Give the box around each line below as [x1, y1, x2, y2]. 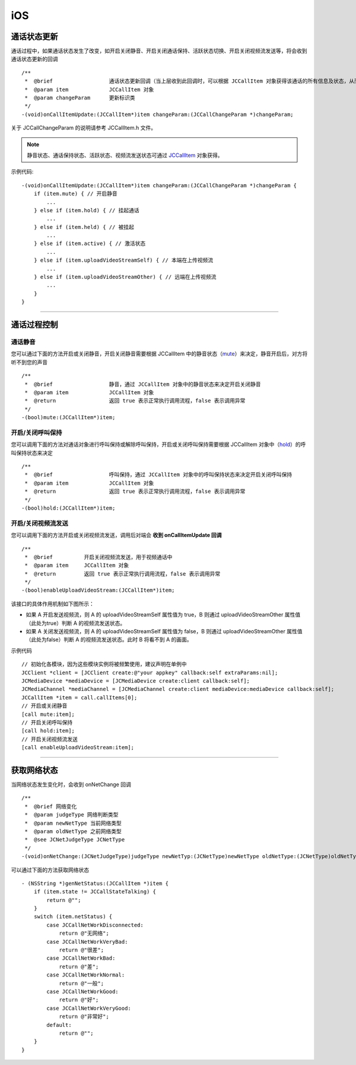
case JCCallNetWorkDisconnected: [46, 922, 144, 928]
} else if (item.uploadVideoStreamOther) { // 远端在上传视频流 [33, 274, 217, 281]
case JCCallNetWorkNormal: [46, 972, 125, 978]
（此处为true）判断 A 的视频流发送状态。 [26, 619, 126, 627]
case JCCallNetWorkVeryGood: [46, 1005, 132, 1011]
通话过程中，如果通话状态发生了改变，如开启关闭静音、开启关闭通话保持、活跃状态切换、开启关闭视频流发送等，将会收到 [11, 48, 307, 55]
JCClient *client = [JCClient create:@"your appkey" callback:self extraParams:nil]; [21, 669, 278, 676]
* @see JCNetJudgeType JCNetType [24, 836, 125, 843]
